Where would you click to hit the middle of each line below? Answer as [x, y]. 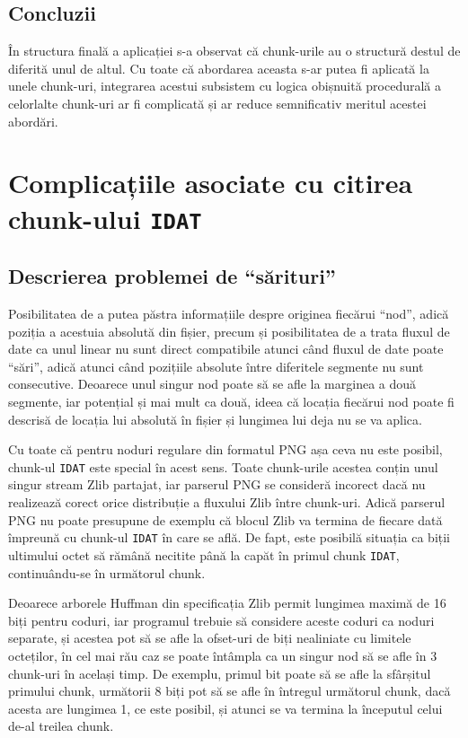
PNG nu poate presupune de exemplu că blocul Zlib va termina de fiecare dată [225, 519]
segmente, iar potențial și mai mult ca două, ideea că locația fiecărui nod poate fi [231, 402]
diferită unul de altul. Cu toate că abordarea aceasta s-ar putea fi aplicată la [219, 68]
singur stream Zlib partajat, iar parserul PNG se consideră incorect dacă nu [217, 484]
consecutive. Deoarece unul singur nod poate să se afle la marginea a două [212, 384]
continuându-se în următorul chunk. [107, 572]
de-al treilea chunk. [61, 726]
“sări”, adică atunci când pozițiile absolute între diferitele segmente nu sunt [216, 366]
